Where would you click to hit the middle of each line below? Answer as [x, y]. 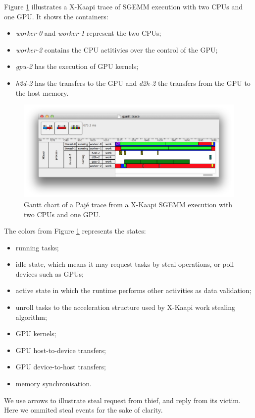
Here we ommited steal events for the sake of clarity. [83, 410]
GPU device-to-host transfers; [61, 367]
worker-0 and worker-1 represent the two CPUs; [88, 33]
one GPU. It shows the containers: [56, 16]
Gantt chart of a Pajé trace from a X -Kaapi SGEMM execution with [128, 204]
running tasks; [37, 247]
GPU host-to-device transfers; [61, 350]
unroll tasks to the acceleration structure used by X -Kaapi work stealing [125, 307]
